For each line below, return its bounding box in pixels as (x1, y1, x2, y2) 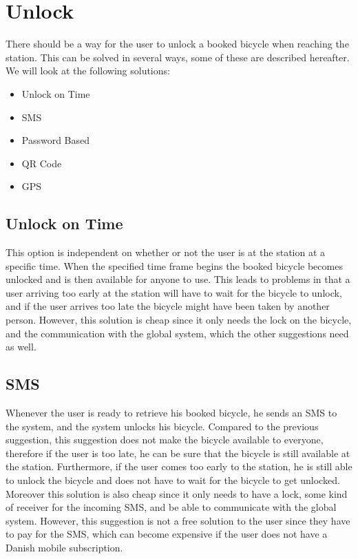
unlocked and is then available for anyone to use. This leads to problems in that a (6, 272, 350, 286)
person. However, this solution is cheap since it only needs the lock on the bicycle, (6, 313, 352, 327)
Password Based (21, 133, 90, 147)
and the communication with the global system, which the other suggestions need (6, 326, 349, 340)
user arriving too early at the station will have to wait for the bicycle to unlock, (6, 285, 342, 299)
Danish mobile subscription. (6, 540, 123, 554)
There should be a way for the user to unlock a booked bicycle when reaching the (6, 36, 349, 51)
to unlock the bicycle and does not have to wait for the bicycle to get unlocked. (6, 473, 340, 487)
